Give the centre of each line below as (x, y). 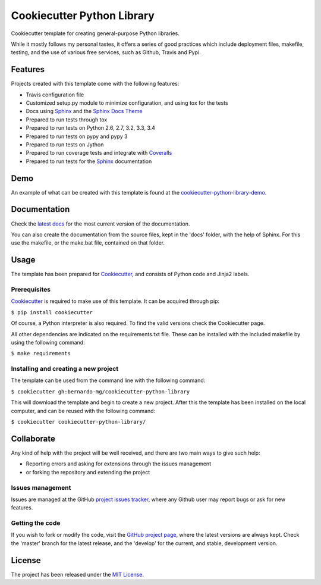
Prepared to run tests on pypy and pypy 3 (77, 136)
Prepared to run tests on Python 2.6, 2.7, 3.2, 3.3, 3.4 (91, 128)
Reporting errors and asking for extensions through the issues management (118, 464)
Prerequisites (31, 290)
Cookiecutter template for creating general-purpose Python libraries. (95, 33)
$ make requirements (41, 353)
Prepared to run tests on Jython (65, 144)
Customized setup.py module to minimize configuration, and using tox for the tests (127, 103)
